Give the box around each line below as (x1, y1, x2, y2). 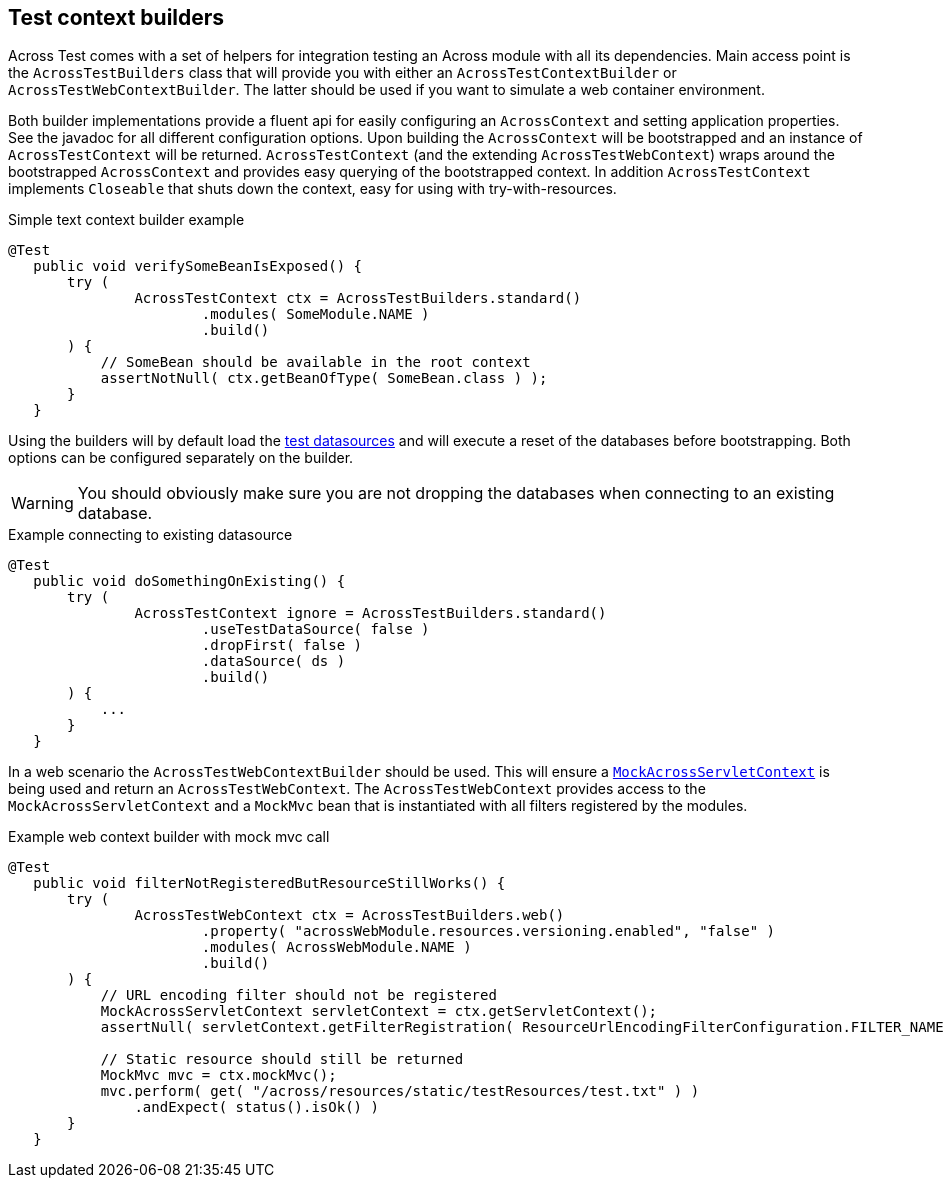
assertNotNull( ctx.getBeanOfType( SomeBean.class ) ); (100, 370, 548, 387)
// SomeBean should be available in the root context (100, 354, 531, 371)
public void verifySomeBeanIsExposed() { (33, 258, 363, 275)
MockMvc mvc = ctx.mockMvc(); (100, 1067, 337, 1084)
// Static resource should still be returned (100, 1051, 464, 1068)
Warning (11, 493, 74, 514)
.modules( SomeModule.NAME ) (201, 306, 430, 323)
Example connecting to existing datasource (8, 526, 293, 544)
